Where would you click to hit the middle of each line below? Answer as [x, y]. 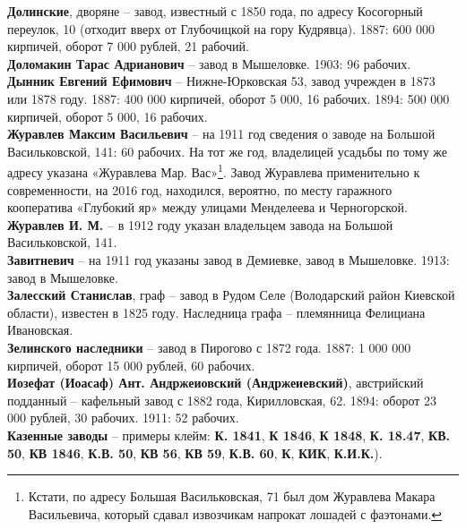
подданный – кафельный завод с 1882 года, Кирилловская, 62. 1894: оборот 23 [222, 400]
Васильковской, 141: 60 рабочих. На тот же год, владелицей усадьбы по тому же [228, 151]
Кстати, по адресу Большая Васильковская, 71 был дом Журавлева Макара [232, 496]
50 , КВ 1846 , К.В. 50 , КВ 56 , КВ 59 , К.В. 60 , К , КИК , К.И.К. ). [195, 452]
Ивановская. [40, 330]
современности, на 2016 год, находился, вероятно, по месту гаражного [200, 189]
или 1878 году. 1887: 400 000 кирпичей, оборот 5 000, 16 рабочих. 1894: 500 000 [229, 98]
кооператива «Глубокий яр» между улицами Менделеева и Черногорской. [207, 207]
